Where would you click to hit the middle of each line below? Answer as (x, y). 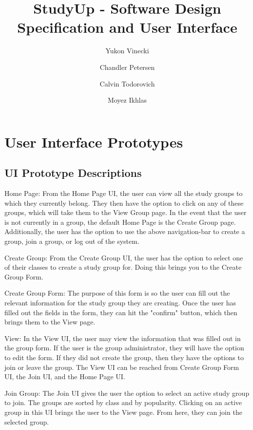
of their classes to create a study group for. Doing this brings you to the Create (123, 267)
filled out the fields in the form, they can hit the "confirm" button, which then (121, 312)
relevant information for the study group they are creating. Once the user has (120, 303)
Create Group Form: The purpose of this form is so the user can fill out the (117, 293)
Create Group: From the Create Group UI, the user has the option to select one (124, 257)
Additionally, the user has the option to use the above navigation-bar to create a (125, 231)
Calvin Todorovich (127, 83)
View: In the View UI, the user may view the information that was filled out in (123, 338)
